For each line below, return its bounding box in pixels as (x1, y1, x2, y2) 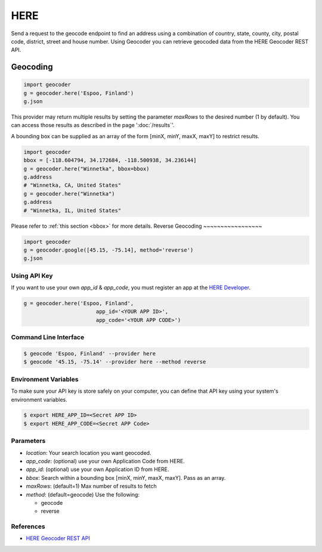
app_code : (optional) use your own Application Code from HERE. (26, 458, 185, 464)
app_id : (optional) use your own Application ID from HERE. (26, 466, 169, 473)
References (11, 522, 45, 531)
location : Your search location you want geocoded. (26, 449, 151, 456)
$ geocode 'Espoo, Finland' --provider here (23, 350, 156, 357)
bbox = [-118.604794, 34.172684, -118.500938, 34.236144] (23, 157, 197, 164)
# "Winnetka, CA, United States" (23, 182, 122, 189)
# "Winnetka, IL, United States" (23, 207, 122, 214)
